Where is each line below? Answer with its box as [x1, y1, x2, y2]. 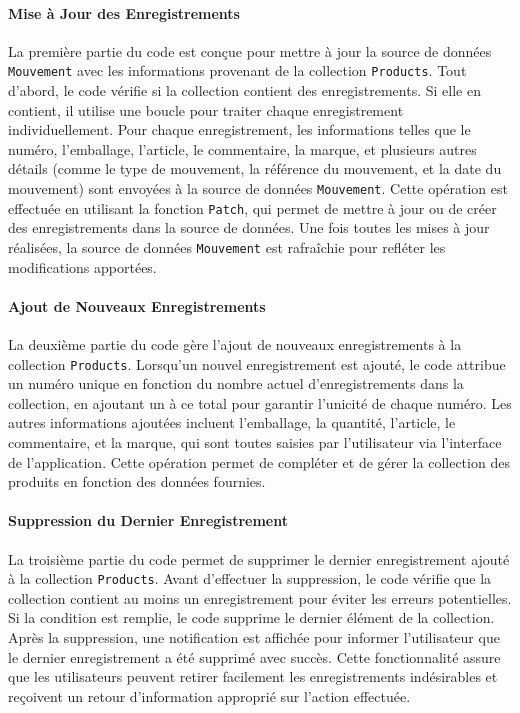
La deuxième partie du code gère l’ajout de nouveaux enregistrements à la [8, 333, 462, 354]
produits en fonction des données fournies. [8, 471, 266, 492]
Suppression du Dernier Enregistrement [8, 510, 288, 531]
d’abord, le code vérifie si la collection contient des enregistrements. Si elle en [8, 80, 481, 101]
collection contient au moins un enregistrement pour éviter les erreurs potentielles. [8, 587, 512, 608]
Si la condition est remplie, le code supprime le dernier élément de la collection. [8, 607, 495, 628]
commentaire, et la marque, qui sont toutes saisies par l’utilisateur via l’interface [8, 432, 502, 452]
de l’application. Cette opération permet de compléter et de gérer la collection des [8, 451, 510, 472]
